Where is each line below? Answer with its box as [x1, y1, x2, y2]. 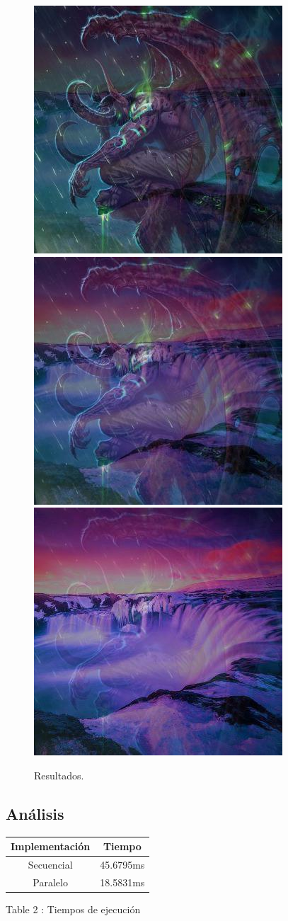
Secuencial [28, 857, 73, 871]
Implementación [11, 839, 91, 854]
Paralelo [33, 874, 68, 889]
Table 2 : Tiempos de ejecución [6, 901, 141, 916]
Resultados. [34, 767, 84, 782]
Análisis [6, 802, 64, 824]
